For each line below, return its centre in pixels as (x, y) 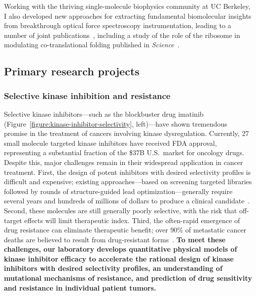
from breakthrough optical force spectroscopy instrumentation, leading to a (118, 25)
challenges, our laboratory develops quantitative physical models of (121, 249)
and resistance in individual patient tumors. (80, 287)
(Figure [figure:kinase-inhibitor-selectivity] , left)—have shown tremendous (116, 123)
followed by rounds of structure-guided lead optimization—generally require (118, 191)
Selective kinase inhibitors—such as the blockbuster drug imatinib (104, 114)
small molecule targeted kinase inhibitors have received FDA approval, (110, 143)
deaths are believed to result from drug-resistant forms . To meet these (115, 239)
